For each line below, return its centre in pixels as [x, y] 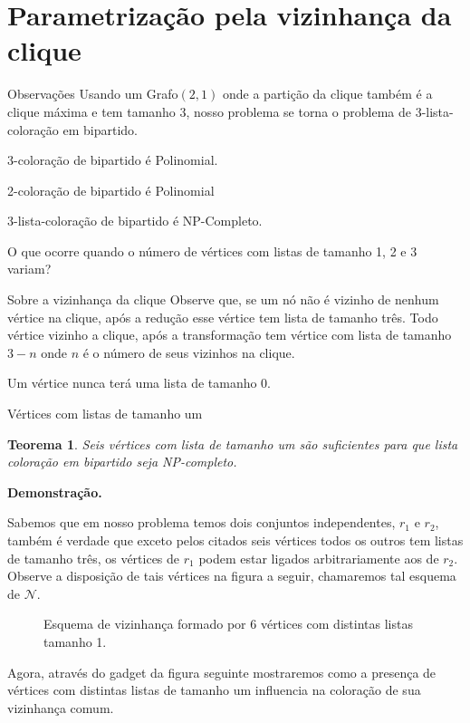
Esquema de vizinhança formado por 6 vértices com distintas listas [228, 624]
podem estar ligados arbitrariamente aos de [319, 558]
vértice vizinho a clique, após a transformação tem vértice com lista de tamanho [230, 335]
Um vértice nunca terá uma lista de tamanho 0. [139, 383]
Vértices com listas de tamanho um [105, 414]
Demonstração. [55, 492]
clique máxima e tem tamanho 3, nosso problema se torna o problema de [209, 111]
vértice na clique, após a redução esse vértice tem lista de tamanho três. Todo [223, 317]
